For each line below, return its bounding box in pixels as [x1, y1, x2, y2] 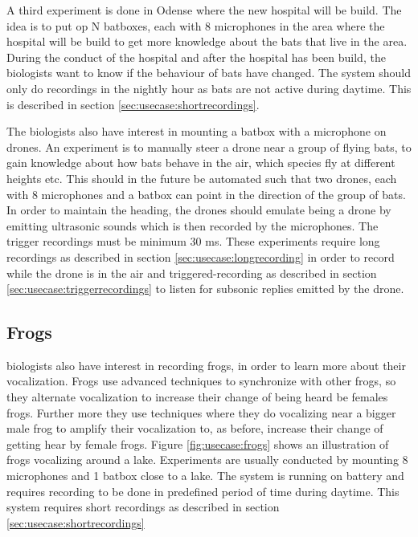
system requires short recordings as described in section [6, 498, 280, 515]
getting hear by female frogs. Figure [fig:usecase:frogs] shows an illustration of [6, 435, 389, 452]
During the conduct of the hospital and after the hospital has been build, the [6, 48, 386, 65]
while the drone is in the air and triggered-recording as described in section [6, 264, 377, 281]
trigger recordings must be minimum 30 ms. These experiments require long [6, 233, 380, 250]
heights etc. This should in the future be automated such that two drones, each [6, 169, 397, 186]
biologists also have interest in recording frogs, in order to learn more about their [6, 356, 406, 373]
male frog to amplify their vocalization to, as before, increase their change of [6, 420, 383, 437]
